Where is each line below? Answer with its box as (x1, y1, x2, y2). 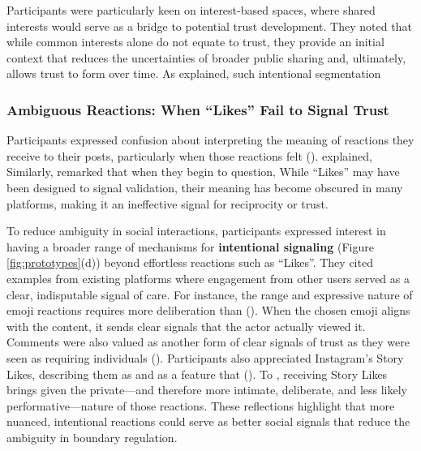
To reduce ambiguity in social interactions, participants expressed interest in (6, 222, 386, 239)
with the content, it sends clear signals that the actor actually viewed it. (6, 317, 366, 334)
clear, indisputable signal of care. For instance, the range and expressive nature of (6, 286, 413, 303)
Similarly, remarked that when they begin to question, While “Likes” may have (6, 163, 400, 180)
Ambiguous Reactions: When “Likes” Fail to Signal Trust (6, 99, 389, 119)
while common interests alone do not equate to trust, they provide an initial (6, 33, 384, 50)
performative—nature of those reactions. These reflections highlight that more (6, 397, 395, 414)
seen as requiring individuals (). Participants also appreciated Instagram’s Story (6, 349, 404, 366)
